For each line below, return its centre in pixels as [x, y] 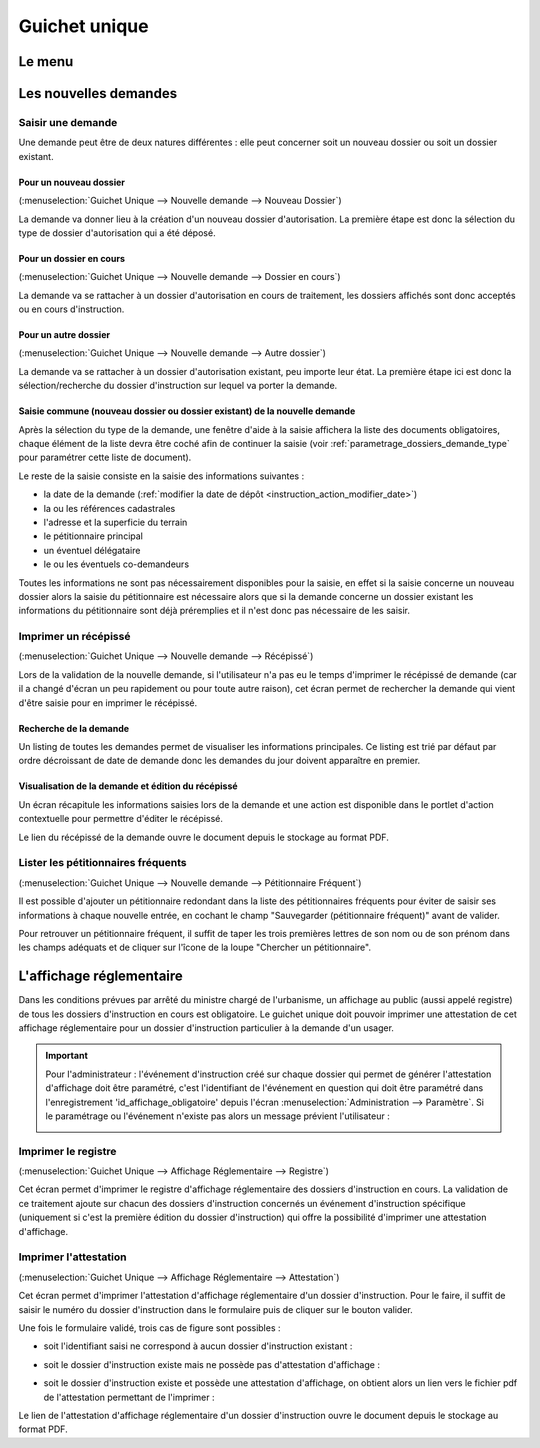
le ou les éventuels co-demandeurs [116, 564]
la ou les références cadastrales [109, 508]
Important [67, 1056]
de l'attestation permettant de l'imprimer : [129, 1397]
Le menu [46, 61]
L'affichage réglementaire [101, 976]
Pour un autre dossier [64, 335]
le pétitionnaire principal [93, 536]
